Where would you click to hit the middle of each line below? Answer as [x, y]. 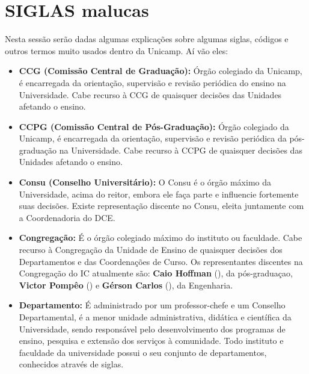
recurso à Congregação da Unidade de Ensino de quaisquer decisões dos [151, 250]
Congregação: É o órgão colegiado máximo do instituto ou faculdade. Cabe [161, 238]
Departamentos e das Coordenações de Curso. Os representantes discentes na [161, 261]
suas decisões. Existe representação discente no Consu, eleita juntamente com [161, 206]
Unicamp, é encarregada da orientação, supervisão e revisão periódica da [153, 138]
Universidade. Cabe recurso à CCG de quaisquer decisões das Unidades [150, 94]
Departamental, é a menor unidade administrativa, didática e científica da [155, 317]
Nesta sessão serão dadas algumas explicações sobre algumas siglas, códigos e [147, 39]
